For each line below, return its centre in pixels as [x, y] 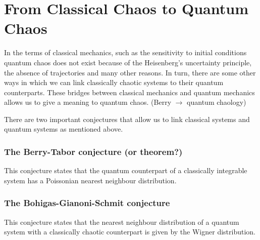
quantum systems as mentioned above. [64, 129]
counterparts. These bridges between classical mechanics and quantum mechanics [129, 92]
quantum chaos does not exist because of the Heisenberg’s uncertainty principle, [128, 62]
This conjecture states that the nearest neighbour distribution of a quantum [122, 222]
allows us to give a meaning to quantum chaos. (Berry [88, 102]
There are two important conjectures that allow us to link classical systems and [127, 119]
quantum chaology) [217, 102]
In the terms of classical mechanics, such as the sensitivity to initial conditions [125, 52]
